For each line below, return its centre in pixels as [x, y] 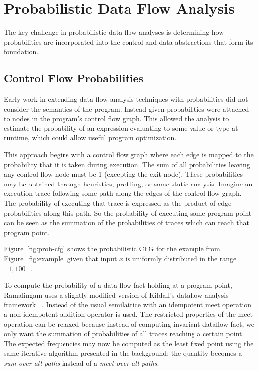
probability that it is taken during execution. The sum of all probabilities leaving [127, 164]
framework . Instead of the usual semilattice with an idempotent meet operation [128, 304]
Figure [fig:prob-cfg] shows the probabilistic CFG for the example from [112, 249]
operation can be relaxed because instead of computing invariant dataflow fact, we [129, 324]
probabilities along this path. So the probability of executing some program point [128, 213]
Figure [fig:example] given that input [61, 259]
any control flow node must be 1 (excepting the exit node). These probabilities [123, 174]
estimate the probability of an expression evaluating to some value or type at [121, 128]
